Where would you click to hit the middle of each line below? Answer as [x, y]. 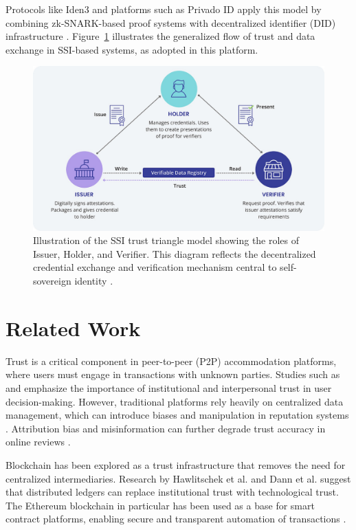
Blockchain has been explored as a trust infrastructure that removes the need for [176, 464]
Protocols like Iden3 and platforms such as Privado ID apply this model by [164, 9]
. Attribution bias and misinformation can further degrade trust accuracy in [166, 428]
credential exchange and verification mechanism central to [155, 267]
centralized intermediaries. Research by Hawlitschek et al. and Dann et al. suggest [178, 478]
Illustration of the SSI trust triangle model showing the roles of [166, 240]
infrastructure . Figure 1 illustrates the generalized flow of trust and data [160, 36]
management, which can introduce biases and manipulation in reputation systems [177, 415]
